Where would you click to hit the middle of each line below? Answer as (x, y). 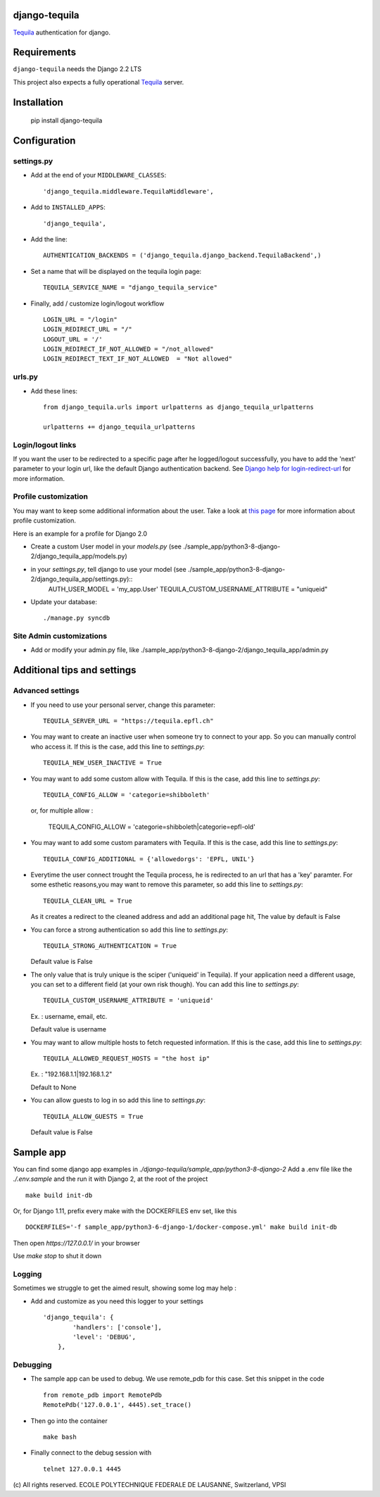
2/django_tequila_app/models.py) (79, 556)
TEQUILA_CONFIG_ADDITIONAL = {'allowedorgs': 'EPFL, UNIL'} (149, 859)
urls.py (26, 377)
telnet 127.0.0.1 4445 (82, 1469)
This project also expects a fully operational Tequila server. (99, 82)
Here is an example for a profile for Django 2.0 (80, 533)
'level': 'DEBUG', (104, 1337)
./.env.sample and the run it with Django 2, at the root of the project (110, 1179)
